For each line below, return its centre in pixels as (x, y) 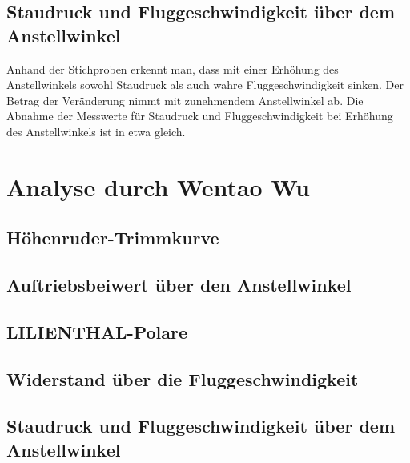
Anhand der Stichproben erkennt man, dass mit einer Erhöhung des (173, 68)
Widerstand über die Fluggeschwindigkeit (183, 378)
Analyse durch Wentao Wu (158, 186)
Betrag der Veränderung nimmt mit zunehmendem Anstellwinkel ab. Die (185, 100)
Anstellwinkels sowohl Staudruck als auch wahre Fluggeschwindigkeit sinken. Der (205, 85)
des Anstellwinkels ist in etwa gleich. (96, 131)
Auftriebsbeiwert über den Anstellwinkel (179, 285)
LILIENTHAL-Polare (97, 331)
